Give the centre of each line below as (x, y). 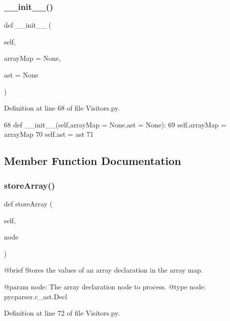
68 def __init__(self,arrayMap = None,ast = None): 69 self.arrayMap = (115, 124)
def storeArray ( (28, 203)
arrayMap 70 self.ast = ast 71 (49, 134)
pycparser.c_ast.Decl (36, 296)
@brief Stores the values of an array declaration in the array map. (103, 270)
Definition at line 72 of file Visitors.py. (62, 313)
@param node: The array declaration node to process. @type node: (105, 286)
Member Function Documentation (93, 161)
